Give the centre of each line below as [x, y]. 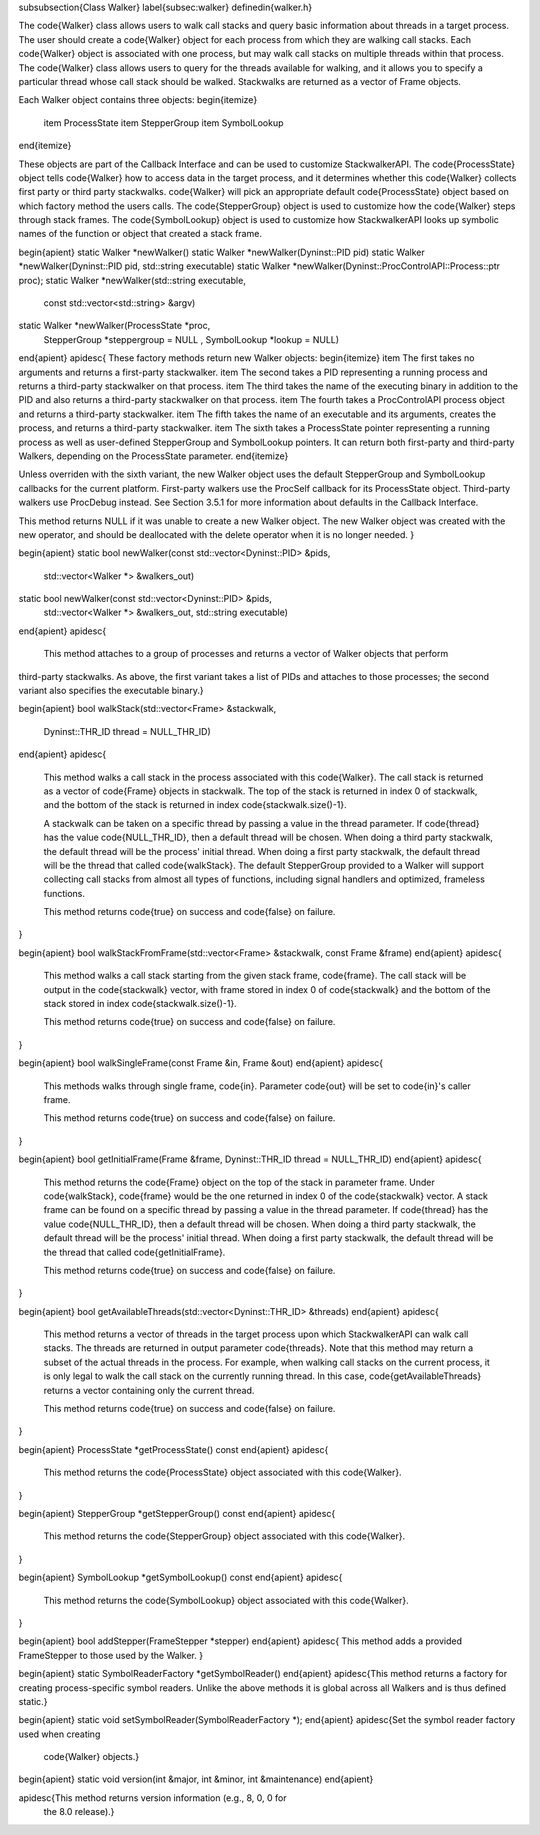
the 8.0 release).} [79, 1812]
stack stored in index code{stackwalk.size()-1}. [140, 1004]
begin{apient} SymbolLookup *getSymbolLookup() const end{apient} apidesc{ [180, 1577]
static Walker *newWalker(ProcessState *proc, [114, 326]
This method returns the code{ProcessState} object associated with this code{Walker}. [222, 1472]
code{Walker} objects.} [91, 1757]
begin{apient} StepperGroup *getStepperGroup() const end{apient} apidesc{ [177, 1513]
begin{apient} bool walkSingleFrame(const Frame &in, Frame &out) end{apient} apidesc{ [201, 1063]
